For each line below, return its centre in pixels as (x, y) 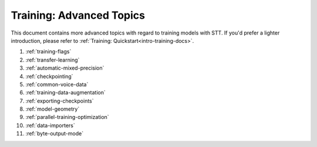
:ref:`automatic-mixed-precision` (65, 68)
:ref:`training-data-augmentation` (65, 93)
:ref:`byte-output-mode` (55, 134)
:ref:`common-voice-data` (57, 84)
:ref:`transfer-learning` (53, 60)
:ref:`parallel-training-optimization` (67, 117)
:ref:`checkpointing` (49, 76)
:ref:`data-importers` (50, 125)
